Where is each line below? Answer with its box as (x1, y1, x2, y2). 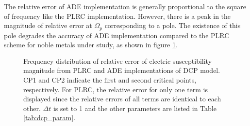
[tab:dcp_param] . (23, 112, 76, 123)
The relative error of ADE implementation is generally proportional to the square (4, 1, 247, 11)
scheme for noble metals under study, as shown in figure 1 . (4, 40, 178, 50)
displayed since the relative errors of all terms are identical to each (23, 94, 221, 104)
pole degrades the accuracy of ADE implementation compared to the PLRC (4, 30, 230, 40)
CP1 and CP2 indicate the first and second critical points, (23, 75, 197, 85)
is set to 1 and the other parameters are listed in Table (53, 103, 217, 113)
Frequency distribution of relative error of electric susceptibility (23, 56, 212, 66)
